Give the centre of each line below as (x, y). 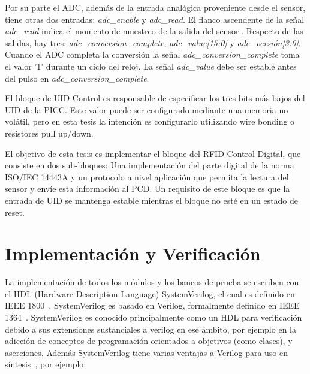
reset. (15, 212)
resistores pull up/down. (49, 133)
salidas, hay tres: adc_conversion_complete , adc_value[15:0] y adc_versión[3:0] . (153, 42)
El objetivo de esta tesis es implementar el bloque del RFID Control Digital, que (153, 153)
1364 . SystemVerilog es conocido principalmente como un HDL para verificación (154, 317)
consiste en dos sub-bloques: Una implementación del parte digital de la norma (150, 165)
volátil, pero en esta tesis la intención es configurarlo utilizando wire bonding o (150, 121)
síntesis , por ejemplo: (46, 364)
